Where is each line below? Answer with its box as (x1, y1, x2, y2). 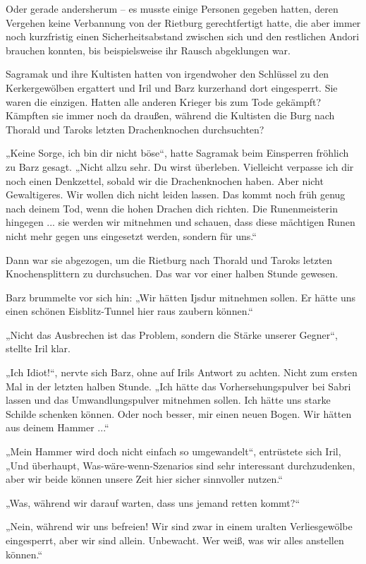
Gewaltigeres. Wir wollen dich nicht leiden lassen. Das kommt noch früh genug (6, 187, 346, 202)
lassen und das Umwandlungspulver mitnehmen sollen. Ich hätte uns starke (6, 392, 331, 407)
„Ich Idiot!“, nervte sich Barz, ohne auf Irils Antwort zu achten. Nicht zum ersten (6, 365, 358, 380)
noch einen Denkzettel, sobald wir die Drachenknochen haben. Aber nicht (6, 173, 324, 188)
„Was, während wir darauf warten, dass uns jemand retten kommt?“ (6, 495, 300, 510)
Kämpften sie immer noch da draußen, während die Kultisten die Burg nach (6, 108, 335, 123)
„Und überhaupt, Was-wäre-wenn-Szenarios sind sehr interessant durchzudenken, (6, 457, 355, 472)
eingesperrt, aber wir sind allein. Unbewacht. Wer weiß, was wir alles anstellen (6, 533, 344, 547)
